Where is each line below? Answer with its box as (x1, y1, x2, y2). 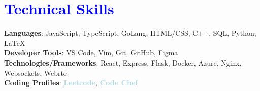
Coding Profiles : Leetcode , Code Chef (4, 77, 138, 88)
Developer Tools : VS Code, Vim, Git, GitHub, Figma (4, 47, 178, 58)
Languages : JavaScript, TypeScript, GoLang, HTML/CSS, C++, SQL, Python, (4, 27, 256, 38)
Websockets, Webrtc (4, 67, 67, 78)
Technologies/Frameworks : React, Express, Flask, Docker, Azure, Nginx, (4, 57, 242, 68)
